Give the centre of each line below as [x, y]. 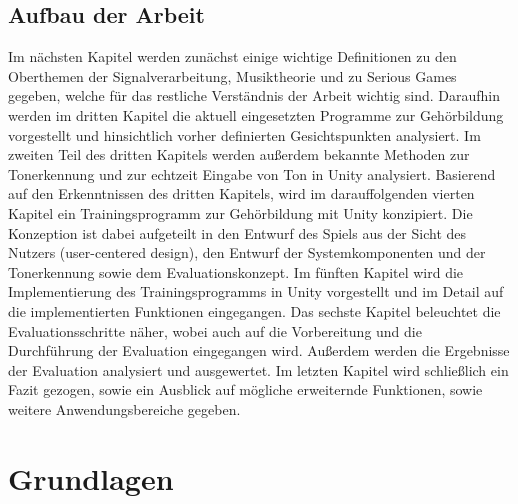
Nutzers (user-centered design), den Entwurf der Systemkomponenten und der [247, 252]
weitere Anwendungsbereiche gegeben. [124, 408]
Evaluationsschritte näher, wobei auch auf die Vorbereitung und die [215, 330]
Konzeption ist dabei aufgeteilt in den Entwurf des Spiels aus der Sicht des [237, 232]
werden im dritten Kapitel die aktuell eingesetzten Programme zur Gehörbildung [256, 114]
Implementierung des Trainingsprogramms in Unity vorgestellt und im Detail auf [256, 291]
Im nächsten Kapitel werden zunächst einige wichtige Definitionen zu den [232, 56]
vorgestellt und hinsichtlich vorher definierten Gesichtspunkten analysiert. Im [244, 134]
